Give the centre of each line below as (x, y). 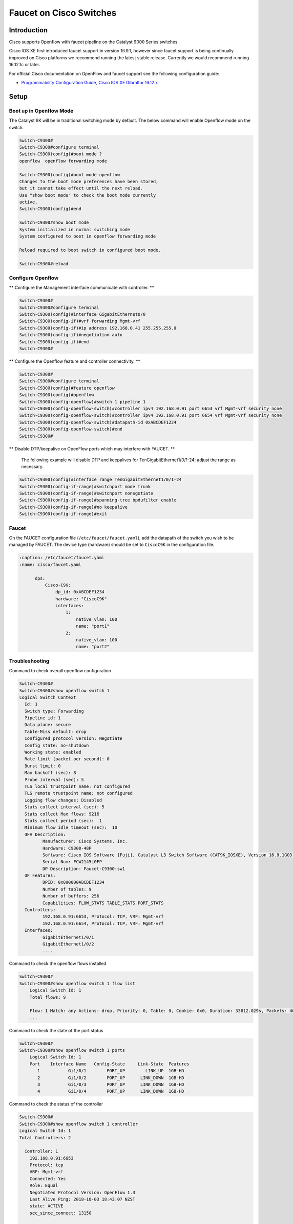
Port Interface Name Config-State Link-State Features (109, 1064)
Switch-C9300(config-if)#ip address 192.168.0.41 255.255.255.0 (98, 328)
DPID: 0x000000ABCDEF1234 (73, 882)
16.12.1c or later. (25, 65)
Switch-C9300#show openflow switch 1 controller (79, 1124)
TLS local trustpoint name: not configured (77, 786)
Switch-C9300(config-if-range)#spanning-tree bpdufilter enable (98, 500)
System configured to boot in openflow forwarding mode (88, 236)
